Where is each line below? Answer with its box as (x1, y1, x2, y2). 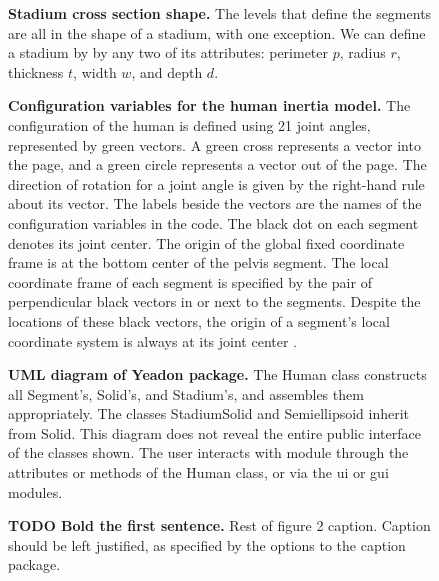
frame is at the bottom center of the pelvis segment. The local (8, 252, 389, 273)
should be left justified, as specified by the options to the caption (8, 534, 406, 555)
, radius (339, 42, 386, 63)
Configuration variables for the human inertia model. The (8, 95, 411, 116)
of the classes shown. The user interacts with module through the (8, 442, 409, 463)
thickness (8, 61, 64, 82)
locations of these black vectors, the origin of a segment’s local (8, 310, 390, 331)
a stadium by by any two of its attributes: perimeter (8, 42, 329, 63)
